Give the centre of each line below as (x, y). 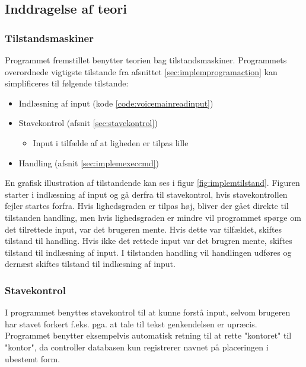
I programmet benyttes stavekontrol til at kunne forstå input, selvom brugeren (148, 312)
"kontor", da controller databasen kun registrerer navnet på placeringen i (137, 347)
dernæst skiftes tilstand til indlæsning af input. (90, 264)
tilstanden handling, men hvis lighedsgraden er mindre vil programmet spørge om (153, 217)
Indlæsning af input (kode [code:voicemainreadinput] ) (116, 103)
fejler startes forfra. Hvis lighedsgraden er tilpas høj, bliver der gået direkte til (147, 206)
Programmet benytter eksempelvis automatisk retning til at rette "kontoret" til (148, 335)
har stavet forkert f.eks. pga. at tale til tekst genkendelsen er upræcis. (131, 323)
